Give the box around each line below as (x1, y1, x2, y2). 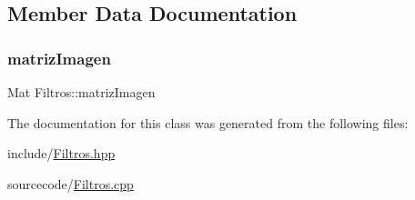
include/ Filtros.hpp (7, 144, 116, 163)
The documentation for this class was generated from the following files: (7, 113, 409, 132)
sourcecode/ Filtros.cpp (7, 174, 134, 193)
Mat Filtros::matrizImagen (7, 83, 156, 101)
